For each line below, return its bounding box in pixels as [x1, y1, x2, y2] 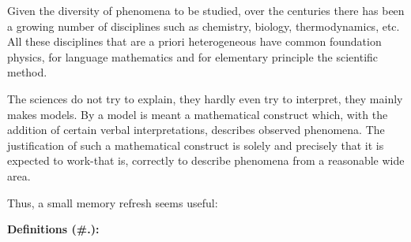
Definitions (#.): [7, 221, 100, 237]
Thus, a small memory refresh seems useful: [7, 194, 218, 210]
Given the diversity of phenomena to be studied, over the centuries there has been [7, 2, 405, 18]
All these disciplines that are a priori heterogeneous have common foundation [7, 33, 382, 50]
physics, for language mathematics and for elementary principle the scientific [7, 48, 379, 65]
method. [7, 64, 47, 80]
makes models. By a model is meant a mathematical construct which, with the [7, 106, 388, 122]
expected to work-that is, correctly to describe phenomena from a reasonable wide [7, 152, 405, 169]
